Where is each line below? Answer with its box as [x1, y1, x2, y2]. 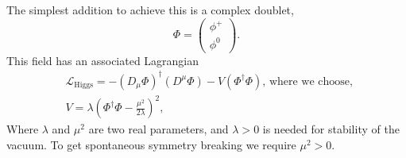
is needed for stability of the [262, 121, 400, 137]
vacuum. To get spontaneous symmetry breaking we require [6, 136, 296, 152]
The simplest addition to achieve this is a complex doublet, [6, 2, 294, 17]
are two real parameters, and [88, 121, 229, 137]
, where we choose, [262, 75, 353, 87]
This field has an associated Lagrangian [6, 52, 199, 68]
